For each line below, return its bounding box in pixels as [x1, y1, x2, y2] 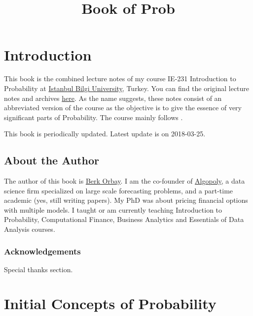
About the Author [4, 153, 100, 168]
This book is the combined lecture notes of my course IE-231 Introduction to [4, 73, 236, 84]
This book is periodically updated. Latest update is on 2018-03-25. [4, 128, 206, 139]
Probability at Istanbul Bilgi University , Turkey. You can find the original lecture [4, 83, 250, 93]
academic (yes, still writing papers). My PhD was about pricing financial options [4, 195, 248, 205]
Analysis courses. [4, 224, 55, 234]
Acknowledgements [4, 245, 81, 257]
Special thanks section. [4, 264, 73, 274]
